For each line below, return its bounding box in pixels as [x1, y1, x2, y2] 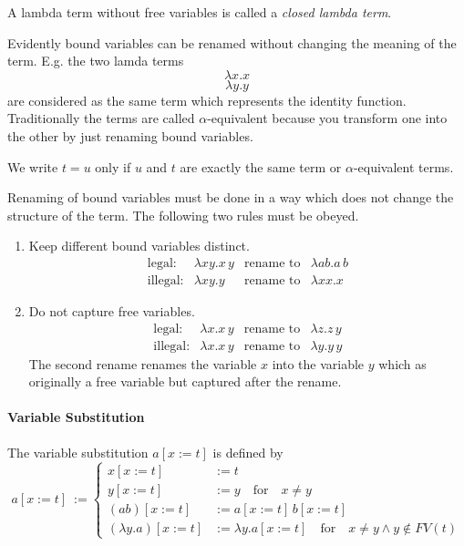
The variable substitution [7, 442, 149, 461]
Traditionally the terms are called [7, 108, 195, 128]
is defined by [212, 442, 284, 461]
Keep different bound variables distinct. [28, 236, 250, 255]
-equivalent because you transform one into [207, 108, 448, 128]
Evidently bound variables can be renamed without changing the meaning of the [7, 33, 457, 52]
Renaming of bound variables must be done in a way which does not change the [7, 188, 454, 207]
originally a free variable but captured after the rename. [28, 372, 342, 391]
